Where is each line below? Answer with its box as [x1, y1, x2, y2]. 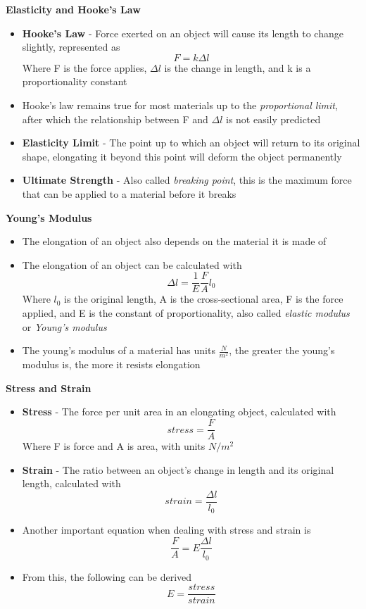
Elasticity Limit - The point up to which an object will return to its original [22, 135, 360, 150]
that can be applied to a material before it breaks [22, 186, 236, 201]
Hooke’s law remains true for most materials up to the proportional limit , [22, 97, 338, 112]
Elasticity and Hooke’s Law [6, 2, 141, 16]
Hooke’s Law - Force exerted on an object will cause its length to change [22, 25, 343, 40]
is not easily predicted [226, 111, 321, 126]
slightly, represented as [22, 39, 120, 54]
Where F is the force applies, [22, 60, 147, 75]
